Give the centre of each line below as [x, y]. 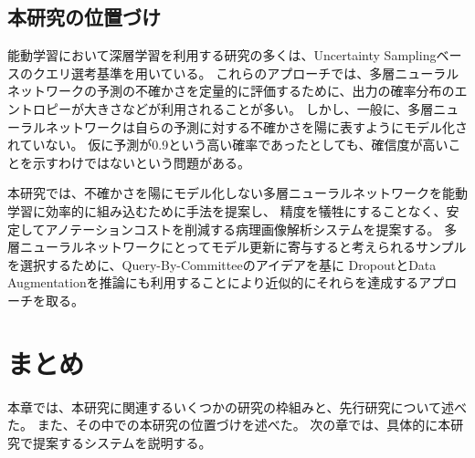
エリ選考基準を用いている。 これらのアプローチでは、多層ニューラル [252, 73]
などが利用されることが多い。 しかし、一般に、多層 [278, 108]
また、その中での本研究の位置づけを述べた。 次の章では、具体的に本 [244, 425]
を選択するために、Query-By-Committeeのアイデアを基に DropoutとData [222, 264]
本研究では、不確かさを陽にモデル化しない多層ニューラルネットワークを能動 [237, 193]
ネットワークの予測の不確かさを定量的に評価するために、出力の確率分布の [231, 91]
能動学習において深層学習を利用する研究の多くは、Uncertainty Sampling [222, 55]
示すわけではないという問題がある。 [141, 162]
